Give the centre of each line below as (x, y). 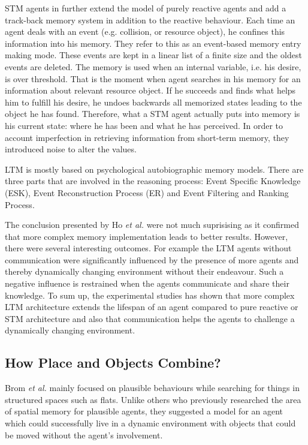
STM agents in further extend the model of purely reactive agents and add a (146, 8)
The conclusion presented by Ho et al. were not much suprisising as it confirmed (152, 225)
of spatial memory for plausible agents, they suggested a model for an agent (144, 411)
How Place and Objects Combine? (113, 363)
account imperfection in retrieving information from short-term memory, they (147, 137)
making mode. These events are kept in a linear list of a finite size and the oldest (153, 55)
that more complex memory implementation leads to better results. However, (147, 236)
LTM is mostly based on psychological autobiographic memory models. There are (154, 169)
